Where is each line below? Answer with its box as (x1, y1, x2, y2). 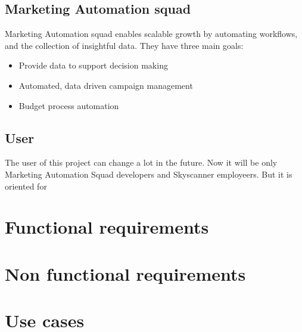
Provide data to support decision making (18, 59, 168, 72)
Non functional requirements (5, 261, 246, 286)
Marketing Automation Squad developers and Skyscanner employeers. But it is (5, 167, 292, 180)
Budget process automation (18, 99, 119, 111)
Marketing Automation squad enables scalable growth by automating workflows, (5, 27, 298, 40)
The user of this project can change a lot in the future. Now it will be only (5, 156, 278, 169)
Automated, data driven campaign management (18, 79, 193, 91)
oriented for (5, 179, 47, 192)
